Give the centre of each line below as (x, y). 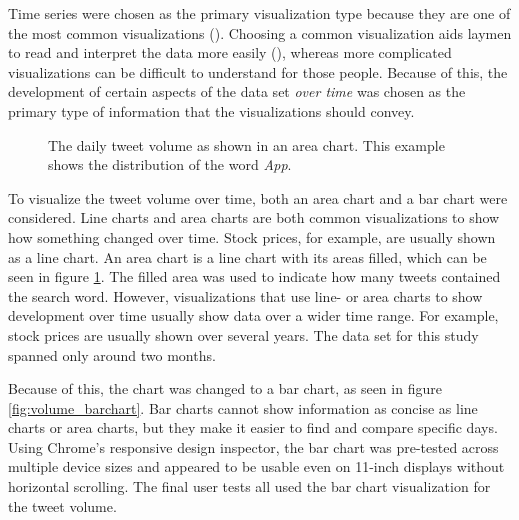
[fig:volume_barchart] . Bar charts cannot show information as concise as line (243, 407)
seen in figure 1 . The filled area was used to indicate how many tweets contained (254, 276)
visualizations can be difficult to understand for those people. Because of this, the (258, 71)
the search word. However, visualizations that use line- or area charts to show (245, 295)
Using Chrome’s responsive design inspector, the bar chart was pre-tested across (253, 446)
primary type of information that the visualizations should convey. (211, 110)
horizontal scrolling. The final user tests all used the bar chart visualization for (249, 486)
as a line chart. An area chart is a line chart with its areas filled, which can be (247, 256)
